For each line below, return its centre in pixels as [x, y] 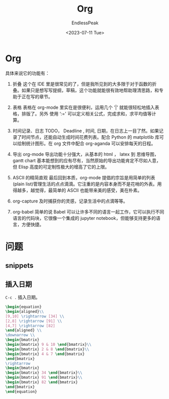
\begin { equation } [24, 307]
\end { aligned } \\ [24, 330]
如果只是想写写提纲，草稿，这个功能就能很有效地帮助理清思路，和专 [92, 90]
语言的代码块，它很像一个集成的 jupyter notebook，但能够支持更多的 [84, 218]
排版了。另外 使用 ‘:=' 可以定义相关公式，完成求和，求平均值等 [87, 113]
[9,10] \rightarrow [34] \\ [35, 316]
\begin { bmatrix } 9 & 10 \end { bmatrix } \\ [49, 345]
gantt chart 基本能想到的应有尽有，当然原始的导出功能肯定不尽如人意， [87, 161]
